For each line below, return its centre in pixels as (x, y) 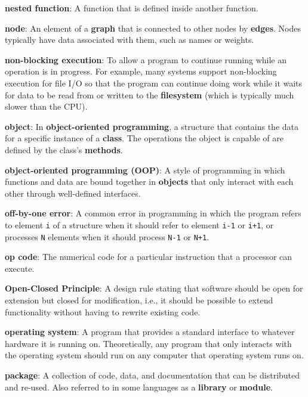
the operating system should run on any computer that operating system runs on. (154, 355)
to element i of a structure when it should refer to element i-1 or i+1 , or (139, 224)
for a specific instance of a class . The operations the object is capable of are (144, 138)
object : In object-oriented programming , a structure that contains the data (152, 126)
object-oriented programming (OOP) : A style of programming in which (145, 170)
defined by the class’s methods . (64, 149)
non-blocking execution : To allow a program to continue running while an (146, 59)
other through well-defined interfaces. (73, 193)
